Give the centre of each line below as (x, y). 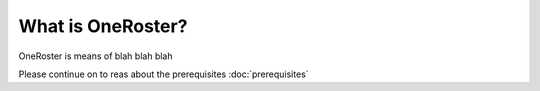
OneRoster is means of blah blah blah (95, 56)
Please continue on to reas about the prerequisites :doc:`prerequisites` (163, 74)
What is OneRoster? (103, 26)
